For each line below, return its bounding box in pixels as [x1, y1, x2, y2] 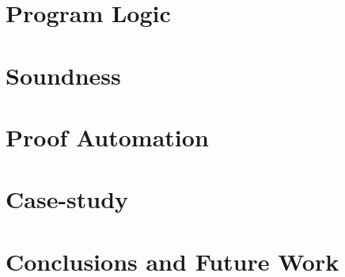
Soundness [6, 59, 121, 91]
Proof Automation [6, 120, 209, 153]
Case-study [6, 183, 129, 215]
